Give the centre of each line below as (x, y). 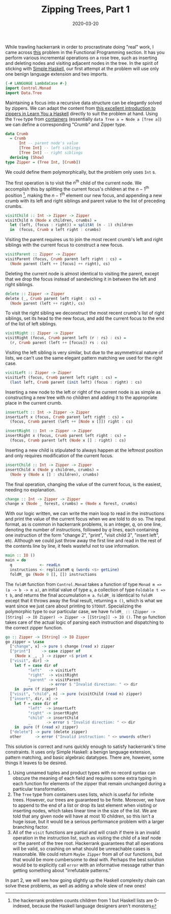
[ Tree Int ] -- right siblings (51, 153)
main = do (16, 560)
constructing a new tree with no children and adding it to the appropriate (81, 397)
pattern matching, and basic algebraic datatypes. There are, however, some (85, 757)
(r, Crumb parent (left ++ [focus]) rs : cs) (59, 343)
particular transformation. (39, 789)
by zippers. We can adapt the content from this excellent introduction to (81, 108)
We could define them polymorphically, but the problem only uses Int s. (81, 172)
